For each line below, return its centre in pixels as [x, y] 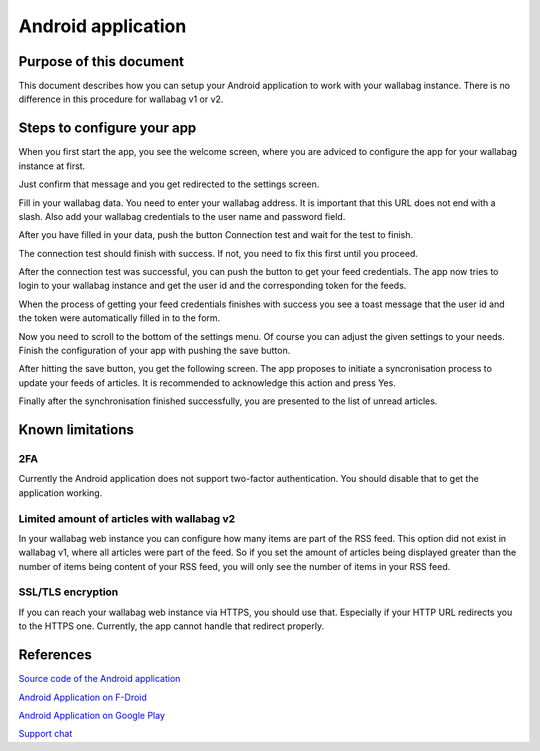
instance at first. [52, 166]
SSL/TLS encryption [68, 592]
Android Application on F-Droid [82, 697]
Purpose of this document [101, 61]
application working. [60, 492]
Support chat [45, 734]
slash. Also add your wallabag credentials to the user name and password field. [182, 216]
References [55, 655]
